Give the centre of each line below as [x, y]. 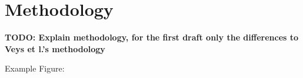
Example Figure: [35, 68]
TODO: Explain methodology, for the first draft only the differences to [152, 37]
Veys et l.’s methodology [55, 48]
